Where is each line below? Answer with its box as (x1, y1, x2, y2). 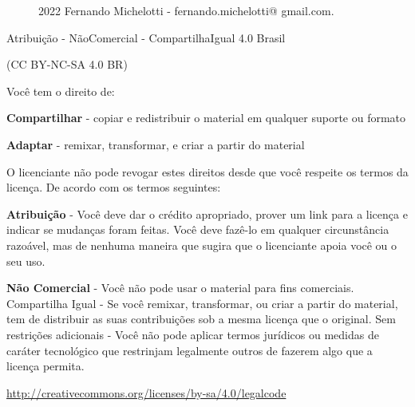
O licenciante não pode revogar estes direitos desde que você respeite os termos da (6, 163, 409, 180)
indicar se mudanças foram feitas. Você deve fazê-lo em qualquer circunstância (6, 221, 389, 238)
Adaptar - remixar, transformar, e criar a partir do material (6, 136, 305, 152)
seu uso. (6, 252, 45, 269)
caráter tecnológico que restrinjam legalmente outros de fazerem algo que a (6, 342, 373, 358)
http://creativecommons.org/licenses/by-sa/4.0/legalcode (6, 384, 287, 401)
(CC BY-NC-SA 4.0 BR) (6, 56, 128, 73)
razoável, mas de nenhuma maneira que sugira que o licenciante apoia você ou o (6, 236, 397, 253)
